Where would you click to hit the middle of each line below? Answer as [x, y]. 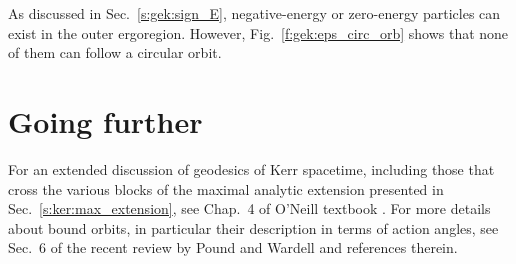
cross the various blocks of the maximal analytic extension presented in [226, 188]
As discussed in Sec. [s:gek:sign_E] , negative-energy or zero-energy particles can [254, 13]
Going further [105, 120]
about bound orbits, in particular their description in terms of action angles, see [253, 227]
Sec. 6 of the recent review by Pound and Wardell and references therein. [233, 247]
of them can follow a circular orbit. [115, 52]
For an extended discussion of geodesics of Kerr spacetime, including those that [251, 168]
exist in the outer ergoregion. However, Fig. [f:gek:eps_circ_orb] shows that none [258, 32]
